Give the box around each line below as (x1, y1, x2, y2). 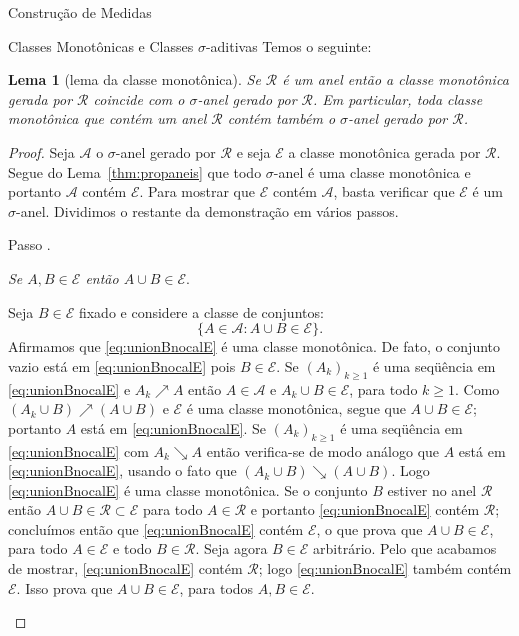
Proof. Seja (8, 141, 75, 162)
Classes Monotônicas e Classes (8, 35, 194, 56)
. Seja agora (195, 538, 268, 559)
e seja (236, 141, 271, 162)
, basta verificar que (333, 181, 455, 202)
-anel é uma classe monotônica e (273, 161, 471, 182)
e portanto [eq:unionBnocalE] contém (250, 499, 480, 520)
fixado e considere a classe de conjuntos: (78, 301, 324, 322)
